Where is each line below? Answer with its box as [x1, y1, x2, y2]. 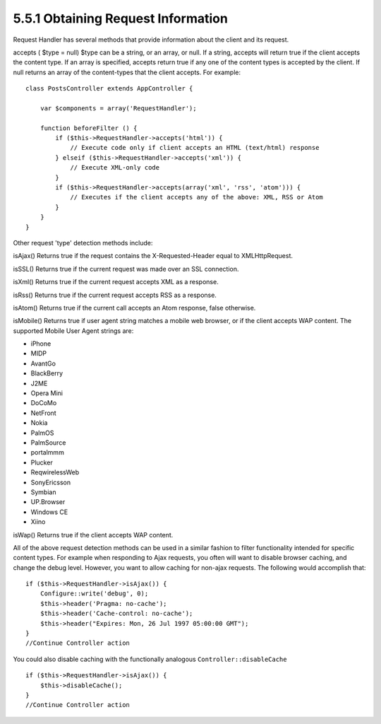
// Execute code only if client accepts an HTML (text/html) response [70, 144, 320, 152]
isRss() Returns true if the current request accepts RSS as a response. [13, 291, 217, 299]
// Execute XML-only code [70, 163, 160, 172]
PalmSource [30, 438, 66, 447]
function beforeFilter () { [40, 124, 138, 132]
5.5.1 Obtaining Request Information [13, 11, 229, 26]
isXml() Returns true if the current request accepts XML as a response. [13, 278, 219, 286]
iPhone [30, 339, 52, 348]
